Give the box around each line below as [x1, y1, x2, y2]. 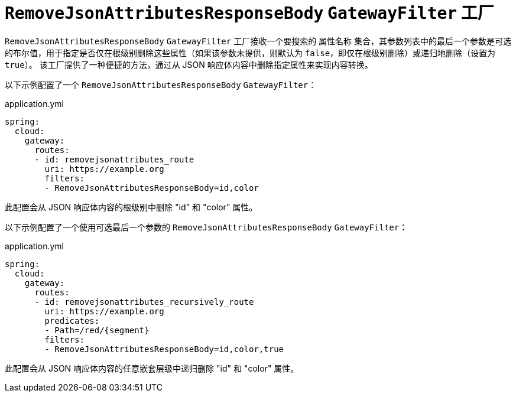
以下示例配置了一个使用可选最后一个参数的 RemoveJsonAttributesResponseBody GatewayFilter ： [5, 222, 408, 232]
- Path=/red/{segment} [44, 325, 150, 335]
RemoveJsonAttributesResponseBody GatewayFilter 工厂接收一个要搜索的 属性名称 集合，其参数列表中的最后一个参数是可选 [5, 35, 512, 46]
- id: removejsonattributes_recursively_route [34, 297, 254, 307]
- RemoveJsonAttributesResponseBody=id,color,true [44, 344, 284, 354]
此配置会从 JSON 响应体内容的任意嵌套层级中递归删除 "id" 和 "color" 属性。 [5, 363, 299, 373]
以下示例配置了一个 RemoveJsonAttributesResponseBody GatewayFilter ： [5, 79, 317, 90]
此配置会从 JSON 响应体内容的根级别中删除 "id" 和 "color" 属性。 [5, 201, 258, 212]
